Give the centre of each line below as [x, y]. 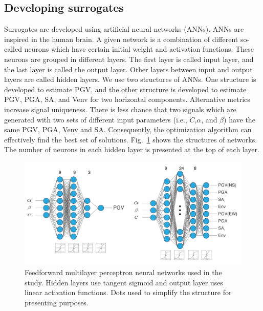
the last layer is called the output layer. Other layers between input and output [128, 69]
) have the [239, 119]
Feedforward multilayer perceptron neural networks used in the [123, 272]
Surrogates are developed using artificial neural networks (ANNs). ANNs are [124, 29]
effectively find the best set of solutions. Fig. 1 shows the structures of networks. [131, 139]
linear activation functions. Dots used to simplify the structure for [128, 292]
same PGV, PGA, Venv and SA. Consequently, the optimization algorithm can [128, 129]
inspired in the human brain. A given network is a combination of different [121, 39]
